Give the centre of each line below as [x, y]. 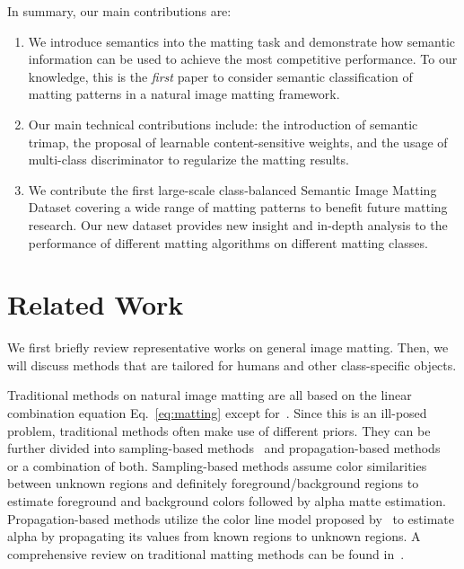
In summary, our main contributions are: [119, 11]
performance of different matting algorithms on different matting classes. [228, 242]
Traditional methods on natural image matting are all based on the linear [210, 395]
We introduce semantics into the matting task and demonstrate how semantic [242, 41]
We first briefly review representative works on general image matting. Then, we [228, 347]
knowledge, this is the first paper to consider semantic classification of [220, 76]
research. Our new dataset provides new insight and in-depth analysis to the [238, 224]
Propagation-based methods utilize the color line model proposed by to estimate [231, 518]
